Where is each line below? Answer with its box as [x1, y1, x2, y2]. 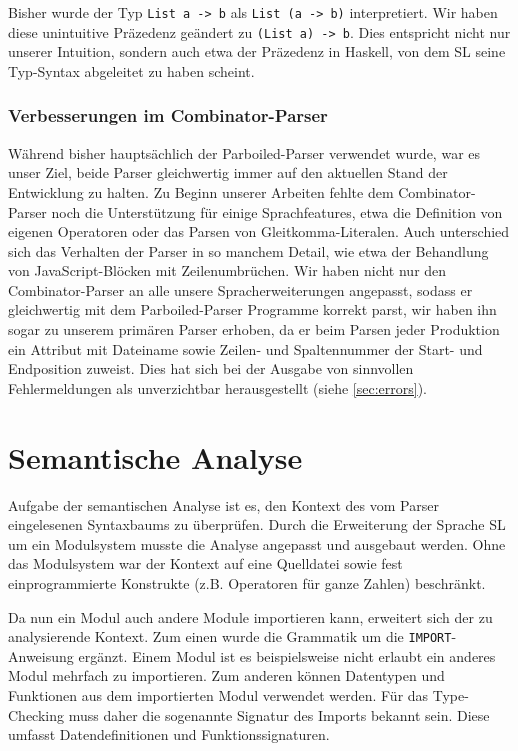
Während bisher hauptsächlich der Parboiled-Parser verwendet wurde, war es [8, 142, 481, 163]
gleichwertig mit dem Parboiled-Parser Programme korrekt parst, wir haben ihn [8, 299, 497, 320]
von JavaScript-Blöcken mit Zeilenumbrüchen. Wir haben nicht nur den [8, 260, 447, 281]
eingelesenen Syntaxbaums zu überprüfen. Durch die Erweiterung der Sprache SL [8, 514, 506, 535]
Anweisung [8, 645, 74, 666]
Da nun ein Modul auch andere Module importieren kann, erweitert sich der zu [8, 606, 493, 627]
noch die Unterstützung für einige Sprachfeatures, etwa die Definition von [51, 201, 503, 222]
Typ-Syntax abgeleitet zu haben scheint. [8, 60, 255, 81]
